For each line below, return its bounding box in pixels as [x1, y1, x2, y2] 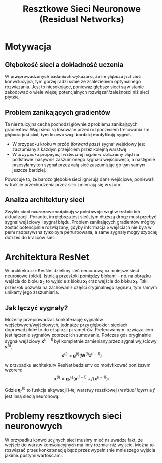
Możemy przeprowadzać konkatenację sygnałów [5, 317, 103, 323]
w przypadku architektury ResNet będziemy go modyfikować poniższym [5, 362, 151, 368]
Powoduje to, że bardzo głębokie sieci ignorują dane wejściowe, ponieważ [5, 176, 154, 182]
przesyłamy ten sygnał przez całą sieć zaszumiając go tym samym [12, 162, 146, 168]
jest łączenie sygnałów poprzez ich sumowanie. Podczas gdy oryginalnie [5, 332, 151, 338]
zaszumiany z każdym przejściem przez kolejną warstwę [12, 146, 126, 152]
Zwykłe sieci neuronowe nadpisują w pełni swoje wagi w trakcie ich [5, 209, 140, 214]
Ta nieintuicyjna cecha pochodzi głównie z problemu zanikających [5, 121, 138, 127]
